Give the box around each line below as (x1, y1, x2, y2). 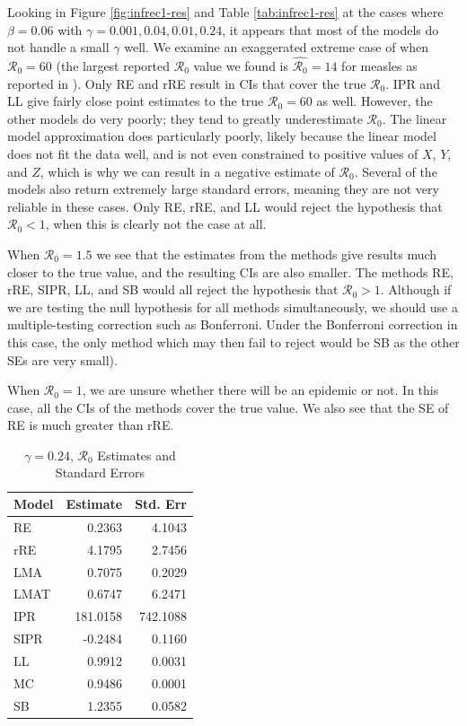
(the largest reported (56, 57, 171, 74)
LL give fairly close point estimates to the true (7, 92, 264, 110)
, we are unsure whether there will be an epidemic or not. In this (82, 380, 439, 399)
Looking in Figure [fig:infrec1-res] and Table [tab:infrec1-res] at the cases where (7, 3, 444, 21)
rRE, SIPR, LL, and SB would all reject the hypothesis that (7, 280, 339, 299)
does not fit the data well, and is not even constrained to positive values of (7, 144, 419, 162)
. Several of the (354, 162, 437, 180)
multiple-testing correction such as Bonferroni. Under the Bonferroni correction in (7, 315, 458, 334)
